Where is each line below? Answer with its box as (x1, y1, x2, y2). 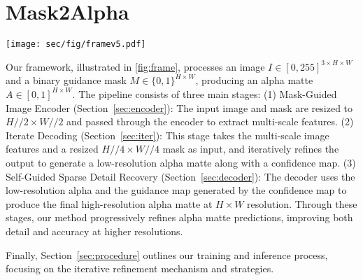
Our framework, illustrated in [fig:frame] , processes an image (6, 59, 265, 73)
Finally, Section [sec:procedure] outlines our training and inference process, (6, 247, 328, 262)
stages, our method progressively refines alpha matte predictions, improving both (6, 210, 353, 225)
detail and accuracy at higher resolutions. (6, 223, 183, 238)
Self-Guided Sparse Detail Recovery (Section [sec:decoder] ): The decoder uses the (6, 169, 355, 183)
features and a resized (6, 141, 99, 156)
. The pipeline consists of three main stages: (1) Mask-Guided (72, 86, 337, 101)
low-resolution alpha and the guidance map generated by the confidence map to (6, 183, 347, 197)
